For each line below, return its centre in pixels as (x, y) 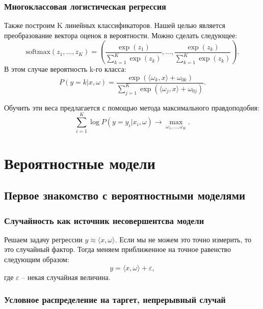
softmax (38, 52)
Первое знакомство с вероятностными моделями (125, 195)
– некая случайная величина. (66, 277)
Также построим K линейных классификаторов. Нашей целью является (115, 25)
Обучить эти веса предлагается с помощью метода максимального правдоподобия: (132, 107)
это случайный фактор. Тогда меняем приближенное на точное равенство (118, 249)
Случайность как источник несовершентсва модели (104, 220)
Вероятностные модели (80, 163)
